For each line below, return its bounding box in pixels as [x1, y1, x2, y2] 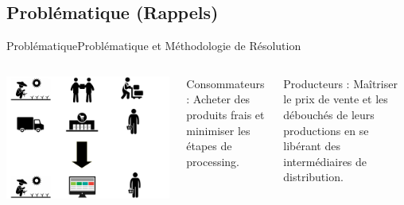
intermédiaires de [283, 153, 367, 169]
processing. [186, 153, 239, 169]
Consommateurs [186, 75, 265, 91]
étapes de [186, 137, 232, 154]
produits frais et [186, 106, 265, 122]
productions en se [283, 122, 369, 138]
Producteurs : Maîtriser [283, 75, 398, 91]
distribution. [283, 168, 344, 185]
